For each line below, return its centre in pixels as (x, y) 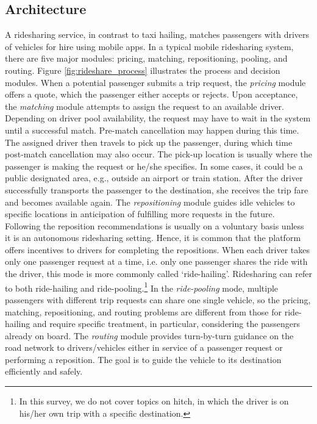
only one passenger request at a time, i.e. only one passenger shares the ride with (156, 261)
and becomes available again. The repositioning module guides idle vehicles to (150, 202)
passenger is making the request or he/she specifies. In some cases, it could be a (154, 166)
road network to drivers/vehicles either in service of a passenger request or (144, 347)
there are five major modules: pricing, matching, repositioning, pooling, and (146, 58)
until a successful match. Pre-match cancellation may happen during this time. (152, 130)
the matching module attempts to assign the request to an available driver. (144, 106)
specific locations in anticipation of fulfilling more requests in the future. (140, 214)
